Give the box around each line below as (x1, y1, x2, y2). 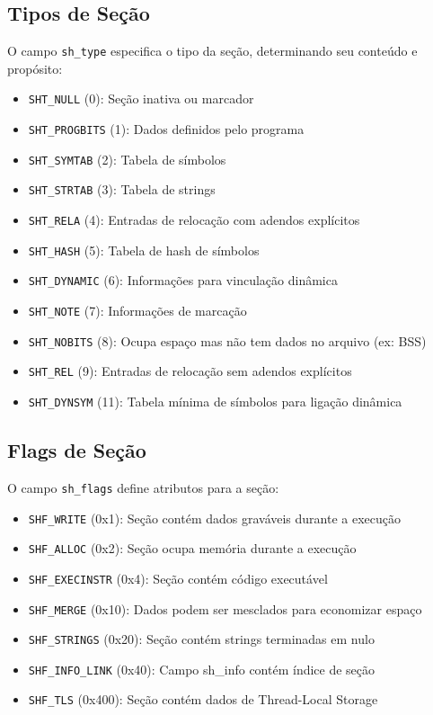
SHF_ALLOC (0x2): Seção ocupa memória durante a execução (28, 539, 357, 558)
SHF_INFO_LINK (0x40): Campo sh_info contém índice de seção (28, 659, 376, 678)
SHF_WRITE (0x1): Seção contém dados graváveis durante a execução (28, 508, 402, 527)
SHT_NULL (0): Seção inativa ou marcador (28, 89, 254, 108)
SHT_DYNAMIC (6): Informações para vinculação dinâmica (28, 271, 338, 290)
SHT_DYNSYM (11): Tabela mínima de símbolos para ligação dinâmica (28, 392, 402, 411)
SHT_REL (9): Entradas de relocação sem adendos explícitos (28, 362, 352, 380)
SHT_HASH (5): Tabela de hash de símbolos (28, 240, 260, 259)
